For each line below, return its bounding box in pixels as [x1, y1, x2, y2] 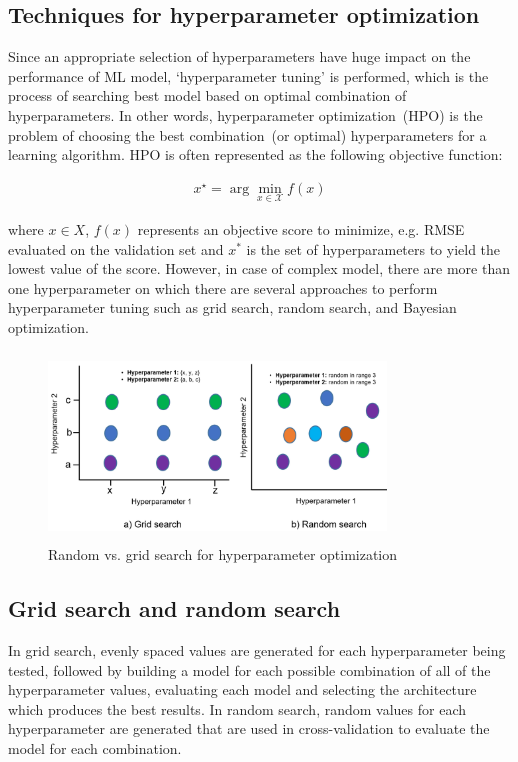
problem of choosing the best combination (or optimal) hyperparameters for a [8, 124, 487, 145]
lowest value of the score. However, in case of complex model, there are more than [8, 258, 510, 279]
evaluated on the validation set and [8, 238, 224, 259]
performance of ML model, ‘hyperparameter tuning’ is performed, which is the [8, 65, 489, 86]
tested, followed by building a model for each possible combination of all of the [8, 659, 491, 680]
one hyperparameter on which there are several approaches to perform [8, 277, 438, 298]
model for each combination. [8, 737, 182, 758]
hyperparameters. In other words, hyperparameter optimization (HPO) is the [8, 104, 483, 125]
